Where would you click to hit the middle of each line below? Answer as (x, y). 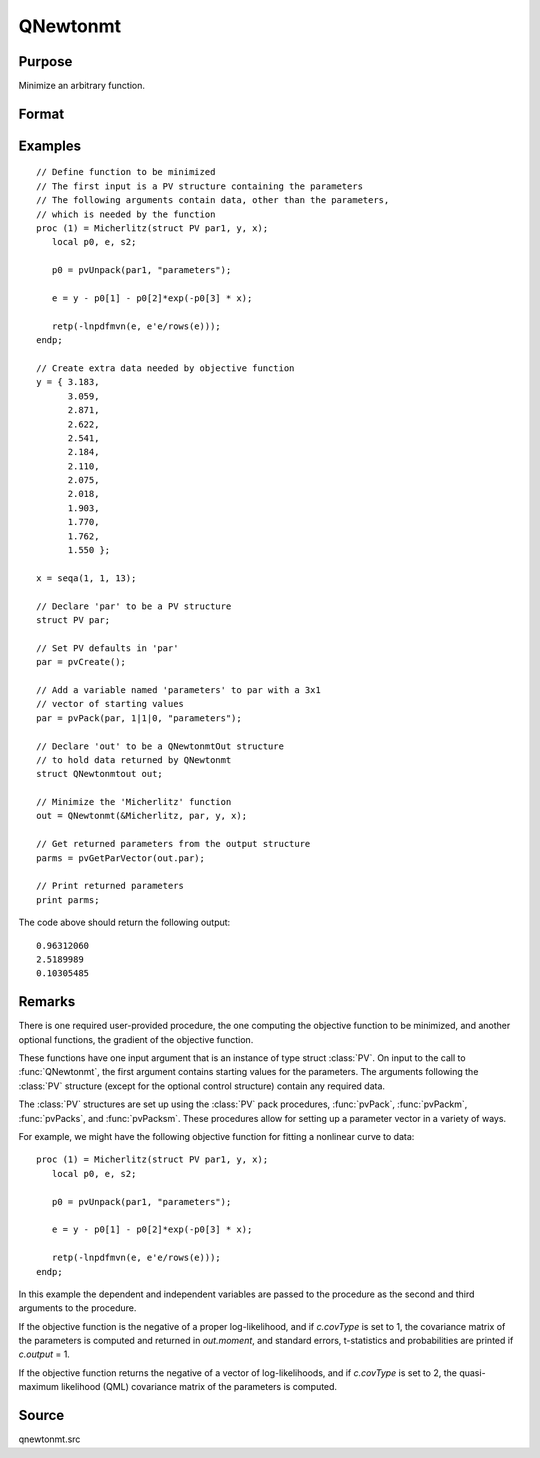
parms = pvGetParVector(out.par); (120, 858)
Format (41, 113)
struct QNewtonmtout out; (100, 774)
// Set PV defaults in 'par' (107, 648)
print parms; (68, 899)
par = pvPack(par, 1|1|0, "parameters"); (139, 718)
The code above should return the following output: (124, 922)
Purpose (45, 61)
